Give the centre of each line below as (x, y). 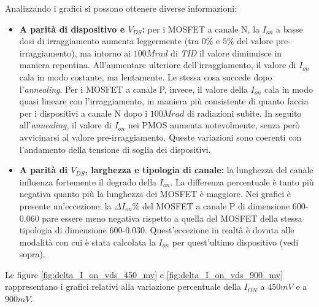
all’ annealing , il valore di (65, 125)
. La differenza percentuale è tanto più (242, 181)
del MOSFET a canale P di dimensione (216, 205)
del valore (255, 41)
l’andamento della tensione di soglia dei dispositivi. (115, 149)
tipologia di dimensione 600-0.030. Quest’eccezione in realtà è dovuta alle (157, 230)
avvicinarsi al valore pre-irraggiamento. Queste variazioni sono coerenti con (160, 137)
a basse (289, 29)
